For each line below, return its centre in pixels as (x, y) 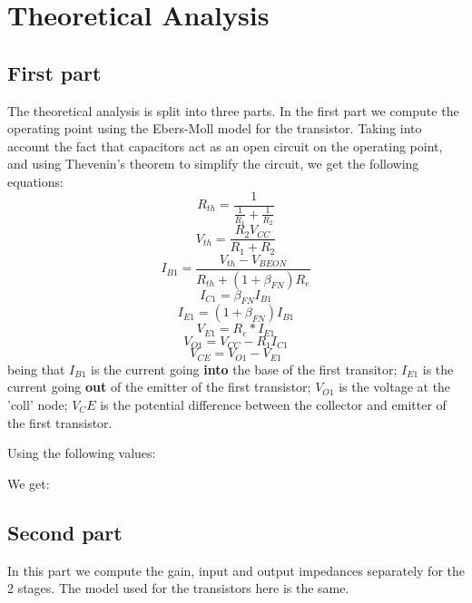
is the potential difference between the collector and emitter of (273, 404)
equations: (35, 181)
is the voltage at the (395, 387)
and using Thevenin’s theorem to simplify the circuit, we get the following (213, 164)
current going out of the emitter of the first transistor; (159, 387)
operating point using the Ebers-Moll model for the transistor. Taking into (215, 128)
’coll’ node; (38, 404)
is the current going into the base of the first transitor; (244, 369)
